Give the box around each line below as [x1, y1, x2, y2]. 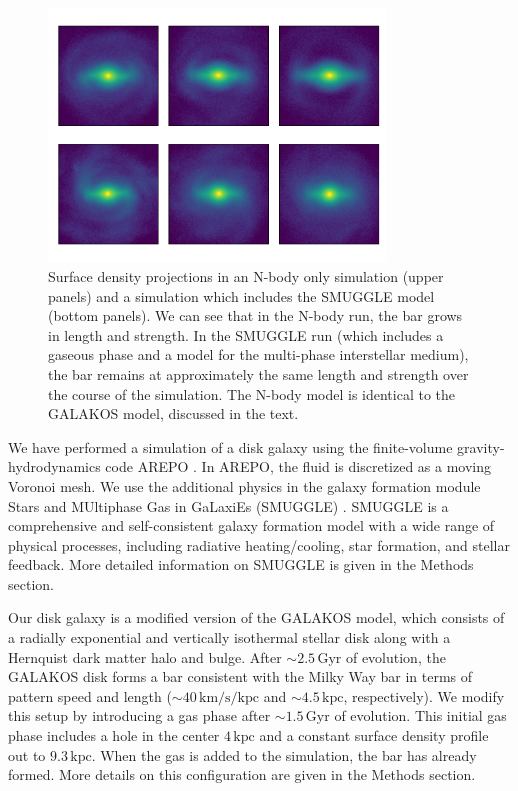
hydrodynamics [8, 456, 101, 477]
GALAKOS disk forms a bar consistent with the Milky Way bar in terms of [8, 666, 473, 687]
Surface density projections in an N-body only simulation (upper [48, 265, 444, 286]
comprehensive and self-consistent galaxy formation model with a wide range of [8, 515, 495, 536]
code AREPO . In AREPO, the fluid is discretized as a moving [105, 456, 492, 477]
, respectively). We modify [343, 685, 505, 706]
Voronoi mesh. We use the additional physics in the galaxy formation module [8, 475, 481, 496]
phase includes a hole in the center [8, 725, 220, 746]
